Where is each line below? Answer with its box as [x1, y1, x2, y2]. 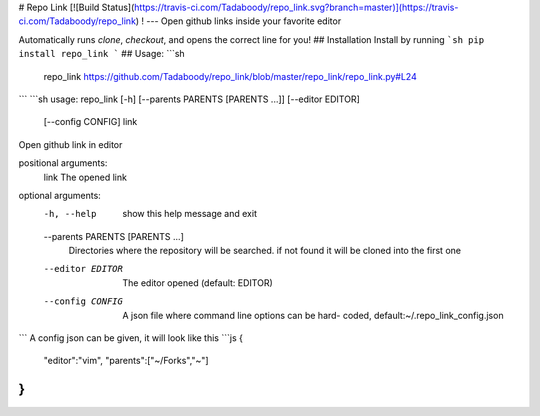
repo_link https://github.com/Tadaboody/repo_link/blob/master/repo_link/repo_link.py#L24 [43, 70, 417, 82]
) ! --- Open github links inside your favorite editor [135, 15, 342, 27]
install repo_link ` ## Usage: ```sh [18, 48, 185, 60]
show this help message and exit [122, 208, 257, 220]
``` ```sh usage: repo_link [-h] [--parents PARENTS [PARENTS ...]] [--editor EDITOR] [18, 93, 360, 105]
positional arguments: [18, 157, 108, 169]
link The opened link [43, 171, 127, 183]
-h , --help [43, 208, 97, 220]
